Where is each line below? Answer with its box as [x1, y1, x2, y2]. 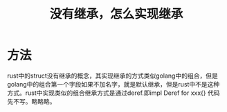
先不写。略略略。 [7, 97, 56, 105]
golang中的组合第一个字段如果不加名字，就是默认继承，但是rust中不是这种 [7, 80, 220, 88]
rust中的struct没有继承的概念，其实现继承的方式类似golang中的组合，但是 [7, 71, 218, 80]
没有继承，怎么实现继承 [49, 6, 183, 22]
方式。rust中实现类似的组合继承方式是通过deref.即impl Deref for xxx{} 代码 [7, 89, 220, 97]
